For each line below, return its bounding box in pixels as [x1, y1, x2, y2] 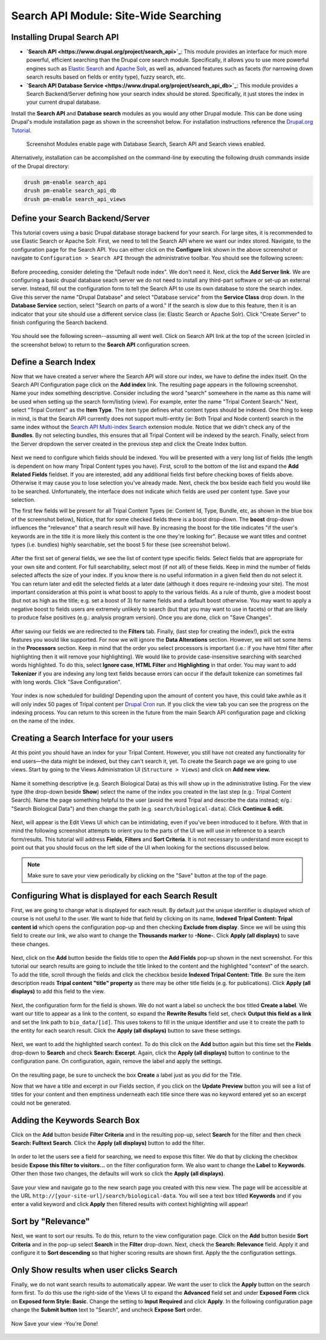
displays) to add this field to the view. [11, 987, 105, 995]
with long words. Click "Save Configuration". [11, 678, 122, 685]
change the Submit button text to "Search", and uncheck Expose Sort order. [11, 1306, 202, 1313]
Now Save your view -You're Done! [11, 1319, 98, 1327]
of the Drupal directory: [11, 162, 69, 170]
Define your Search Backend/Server [11, 213, 150, 223]
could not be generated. [11, 1099, 71, 1106]
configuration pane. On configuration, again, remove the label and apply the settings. [11, 1058, 223, 1065]
